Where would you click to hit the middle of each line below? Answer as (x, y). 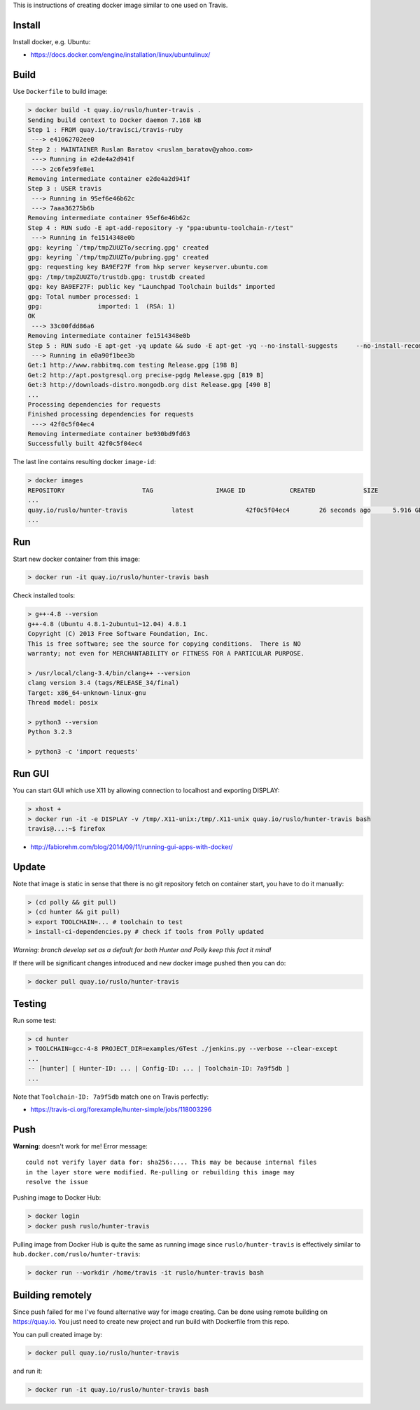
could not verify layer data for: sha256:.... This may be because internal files (171, 1162)
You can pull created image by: (58, 1334)
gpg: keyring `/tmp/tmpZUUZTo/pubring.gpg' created (118, 257)
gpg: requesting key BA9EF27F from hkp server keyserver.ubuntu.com (148, 267)
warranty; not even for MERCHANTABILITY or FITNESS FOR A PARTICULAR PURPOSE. (166, 653)
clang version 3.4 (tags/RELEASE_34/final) (104, 683)
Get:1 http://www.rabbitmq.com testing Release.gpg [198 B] (133, 365)
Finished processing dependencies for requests (111, 414)
